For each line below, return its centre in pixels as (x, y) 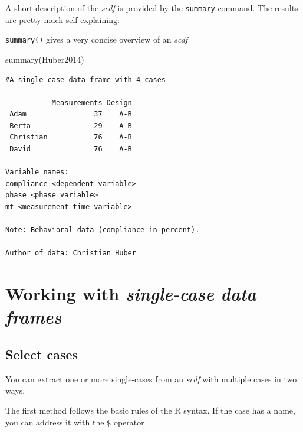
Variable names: (37, 172)
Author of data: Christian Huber (71, 253)
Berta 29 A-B (71, 126)
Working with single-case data (131, 294)
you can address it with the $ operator (75, 422)
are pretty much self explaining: (62, 19)
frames (34, 317)
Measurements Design (92, 103)
